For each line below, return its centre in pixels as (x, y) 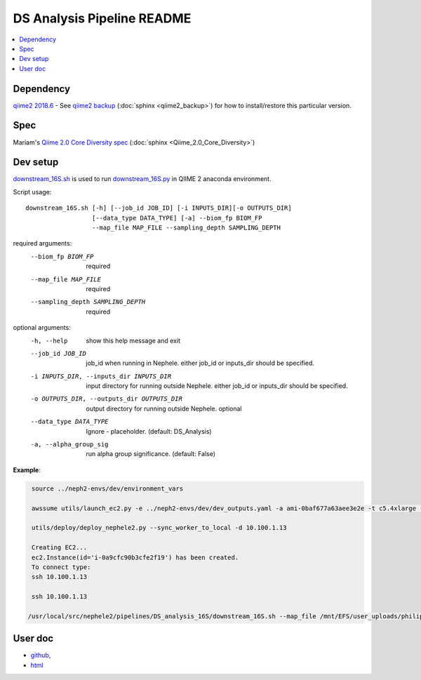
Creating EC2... (60, 548)
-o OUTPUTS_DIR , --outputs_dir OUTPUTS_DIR (106, 399)
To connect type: (61, 567)
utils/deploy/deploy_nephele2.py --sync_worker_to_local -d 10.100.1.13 (159, 528)
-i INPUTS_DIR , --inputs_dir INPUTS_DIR (101, 376)
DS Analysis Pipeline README (102, 18)
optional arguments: (42, 328)
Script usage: (32, 192)
